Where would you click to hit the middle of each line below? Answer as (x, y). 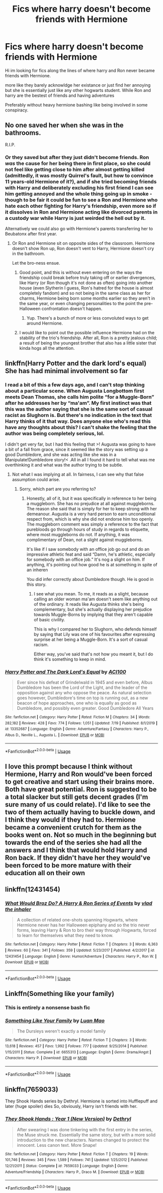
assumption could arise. (36, 479)
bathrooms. (23, 133)
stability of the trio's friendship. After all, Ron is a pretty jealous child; (88, 338)
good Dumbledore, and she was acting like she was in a (61, 454)
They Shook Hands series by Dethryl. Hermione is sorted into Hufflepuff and (81, 1101)
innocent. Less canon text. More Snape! (57, 1145)
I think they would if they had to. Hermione (70, 820)
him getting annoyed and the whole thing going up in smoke (77, 194)
